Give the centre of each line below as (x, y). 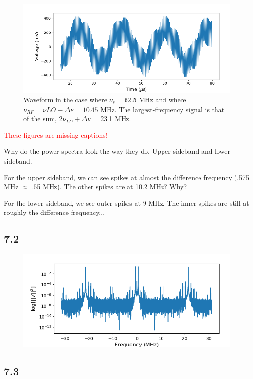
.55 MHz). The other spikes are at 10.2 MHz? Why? (109, 187)
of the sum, (40, 119)
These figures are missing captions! (56, 135)
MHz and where (163, 99)
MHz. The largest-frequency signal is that (163, 109)
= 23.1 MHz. (112, 119)
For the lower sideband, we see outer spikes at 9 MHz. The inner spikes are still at (126, 203)
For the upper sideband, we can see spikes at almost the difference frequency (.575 (126, 177)
